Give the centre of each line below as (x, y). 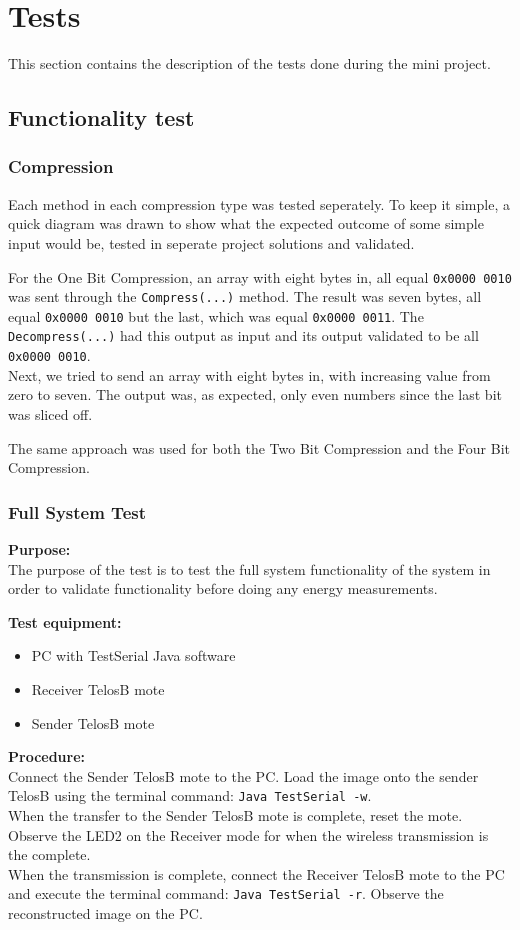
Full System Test (77, 511)
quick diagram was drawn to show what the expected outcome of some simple (246, 223)
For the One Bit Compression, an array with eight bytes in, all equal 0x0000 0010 (260, 276)
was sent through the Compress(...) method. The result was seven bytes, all (245, 296)
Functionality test (101, 117)
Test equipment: (65, 621)
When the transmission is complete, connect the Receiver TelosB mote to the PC (256, 873)
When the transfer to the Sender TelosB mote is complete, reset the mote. (235, 814)
